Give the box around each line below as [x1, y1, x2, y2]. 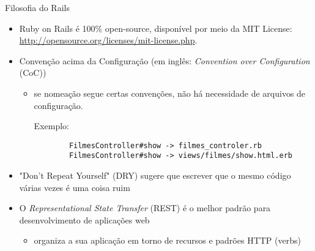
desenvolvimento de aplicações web [19, 213, 150, 226]
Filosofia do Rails [5, 1, 70, 13]
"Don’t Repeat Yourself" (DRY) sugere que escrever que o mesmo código [19, 169, 291, 182]
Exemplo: [34, 119, 69, 132]
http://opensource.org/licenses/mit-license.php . [19, 34, 198, 47]
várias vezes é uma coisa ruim [19, 181, 130, 193]
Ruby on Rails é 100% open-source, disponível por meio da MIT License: [19, 21, 292, 34]
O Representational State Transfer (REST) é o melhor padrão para [19, 201, 271, 214]
